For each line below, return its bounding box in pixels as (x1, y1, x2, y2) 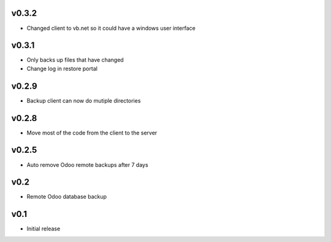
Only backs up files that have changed (26, 56, 124, 64)
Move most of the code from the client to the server (26, 129, 158, 136)
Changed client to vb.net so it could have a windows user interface (26, 24, 196, 32)
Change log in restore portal (26, 65, 98, 72)
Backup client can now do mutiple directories (26, 97, 141, 104)
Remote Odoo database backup (26, 193, 107, 200)
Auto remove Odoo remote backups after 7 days (26, 161, 148, 168)
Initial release (26, 225, 61, 232)
